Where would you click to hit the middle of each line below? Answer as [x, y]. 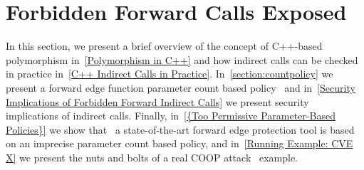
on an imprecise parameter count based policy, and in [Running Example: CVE [180, 143]
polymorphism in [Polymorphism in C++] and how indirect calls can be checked [182, 59]
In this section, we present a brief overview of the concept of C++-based [164, 46]
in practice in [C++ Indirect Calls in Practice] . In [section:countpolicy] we [170, 74]
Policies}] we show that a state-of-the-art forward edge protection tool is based [180, 129]
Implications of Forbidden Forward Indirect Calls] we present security [157, 101]
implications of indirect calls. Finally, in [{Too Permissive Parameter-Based [171, 116]
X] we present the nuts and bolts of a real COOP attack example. [152, 157]
